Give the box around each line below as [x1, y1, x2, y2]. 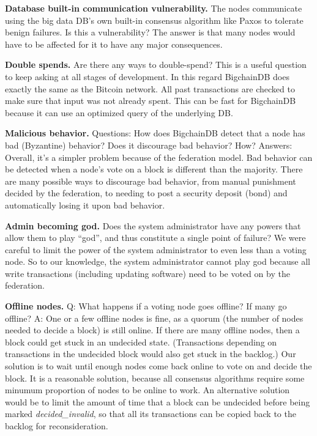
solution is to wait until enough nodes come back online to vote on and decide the [5, 360, 312, 372]
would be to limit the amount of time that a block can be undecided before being [5, 395, 310, 408]
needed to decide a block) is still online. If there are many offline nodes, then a [5, 323, 300, 336]
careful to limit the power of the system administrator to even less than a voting [5, 243, 307, 256]
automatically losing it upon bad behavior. [5, 198, 165, 211]
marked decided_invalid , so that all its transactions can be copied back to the [5, 407, 296, 420]
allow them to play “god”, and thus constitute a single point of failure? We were [5, 231, 306, 244]
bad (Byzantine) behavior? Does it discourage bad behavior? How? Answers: [5, 138, 293, 151]
